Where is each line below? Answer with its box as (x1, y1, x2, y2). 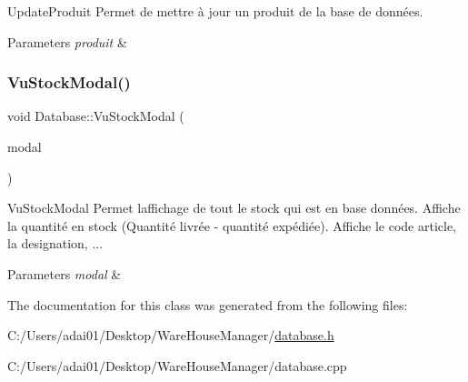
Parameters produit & (7, 32, 127, 51)
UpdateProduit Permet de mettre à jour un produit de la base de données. (7, 2, 423, 20)
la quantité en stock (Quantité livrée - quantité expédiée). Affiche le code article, (7, 216, 457, 235)
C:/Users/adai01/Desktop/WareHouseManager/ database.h (7, 326, 334, 345)
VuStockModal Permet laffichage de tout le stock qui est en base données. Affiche (7, 198, 461, 217)
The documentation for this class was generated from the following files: (7, 295, 408, 314)
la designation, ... (7, 234, 104, 253)
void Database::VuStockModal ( (7, 106, 184, 126)
